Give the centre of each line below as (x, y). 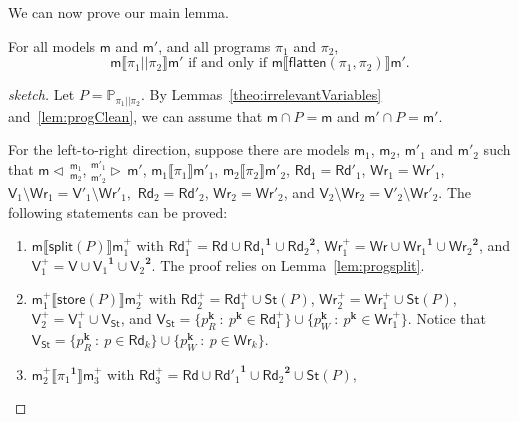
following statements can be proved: (118, 211)
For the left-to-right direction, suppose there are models (179, 149)
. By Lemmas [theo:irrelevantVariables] (261, 94)
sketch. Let (41, 94)
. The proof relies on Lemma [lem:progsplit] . (288, 264)
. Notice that (447, 317)
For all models (52, 45)
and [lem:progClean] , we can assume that (135, 115)
